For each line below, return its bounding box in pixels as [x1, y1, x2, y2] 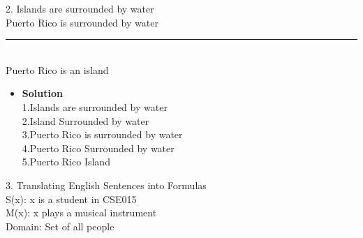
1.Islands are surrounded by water [22, 99, 168, 114]
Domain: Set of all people [6, 218, 114, 233]
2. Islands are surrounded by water [6, 1, 154, 15]
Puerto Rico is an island [6, 62, 109, 77]
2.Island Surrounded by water [22, 113, 149, 128]
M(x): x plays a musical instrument [6, 205, 157, 220]
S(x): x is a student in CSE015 [6, 191, 137, 206]
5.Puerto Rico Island [22, 154, 110, 169]
